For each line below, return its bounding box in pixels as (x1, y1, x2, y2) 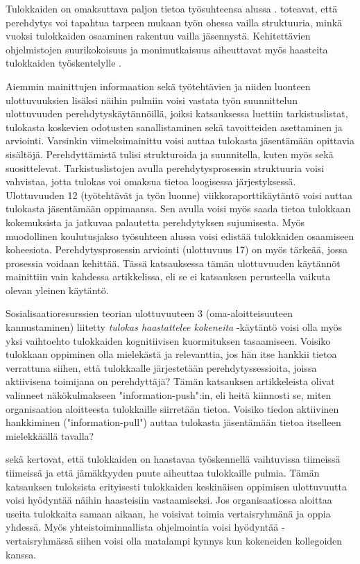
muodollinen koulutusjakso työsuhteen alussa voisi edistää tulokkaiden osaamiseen (6, 228, 354, 243)
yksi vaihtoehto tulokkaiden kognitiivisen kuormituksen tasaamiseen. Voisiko (6, 333, 331, 348)
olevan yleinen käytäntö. (6, 282, 109, 297)
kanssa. (6, 547, 37, 561)
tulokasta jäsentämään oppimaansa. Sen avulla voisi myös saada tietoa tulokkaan (6, 201, 351, 216)
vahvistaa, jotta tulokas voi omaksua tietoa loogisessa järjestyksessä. (6, 174, 296, 189)
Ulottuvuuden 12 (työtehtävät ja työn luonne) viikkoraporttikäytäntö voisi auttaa (6, 187, 352, 202)
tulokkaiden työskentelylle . (6, 55, 121, 70)
